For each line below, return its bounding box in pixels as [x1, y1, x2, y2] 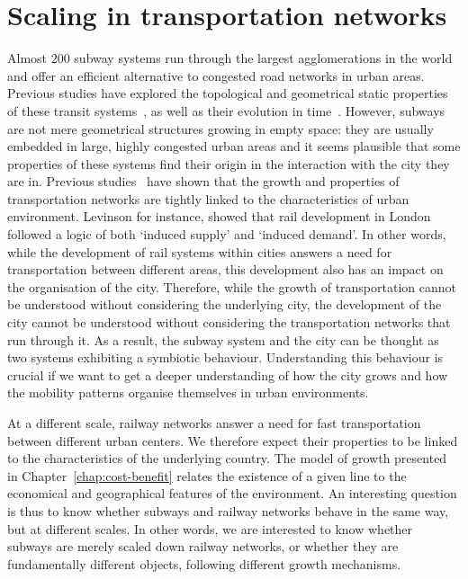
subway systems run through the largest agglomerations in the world [74, 49, 453, 67]
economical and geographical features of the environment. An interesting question [7, 484, 457, 503]
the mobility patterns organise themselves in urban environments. [7, 383, 369, 402]
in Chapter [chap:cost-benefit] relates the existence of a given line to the [7, 466, 407, 485]
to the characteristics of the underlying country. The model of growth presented [7, 449, 447, 468]
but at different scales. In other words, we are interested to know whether [7, 519, 413, 538]
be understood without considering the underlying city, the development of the [7, 295, 442, 314]
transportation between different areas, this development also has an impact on [7, 260, 444, 279]
